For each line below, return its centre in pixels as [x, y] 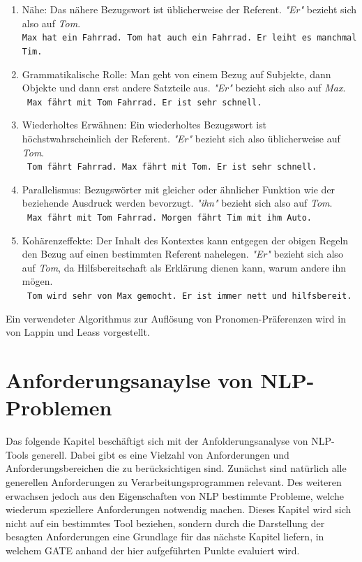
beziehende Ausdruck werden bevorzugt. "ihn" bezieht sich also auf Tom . [177, 203]
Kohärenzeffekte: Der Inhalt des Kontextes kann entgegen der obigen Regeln [185, 240]
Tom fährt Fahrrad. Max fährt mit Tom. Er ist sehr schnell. [172, 167]
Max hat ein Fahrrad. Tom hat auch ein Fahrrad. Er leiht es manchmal [189, 38]
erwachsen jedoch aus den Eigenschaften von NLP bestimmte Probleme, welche [175, 495]
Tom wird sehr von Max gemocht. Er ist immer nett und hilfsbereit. [189, 296]
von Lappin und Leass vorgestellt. [78, 332]
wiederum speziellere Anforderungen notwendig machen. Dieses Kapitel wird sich [179, 509]
